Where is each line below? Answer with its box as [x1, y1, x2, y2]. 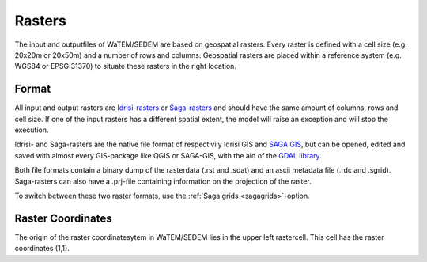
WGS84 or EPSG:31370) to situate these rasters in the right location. [14, 62, 237, 71]
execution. [14, 125, 49, 135]
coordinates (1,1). [14, 244, 70, 253]
